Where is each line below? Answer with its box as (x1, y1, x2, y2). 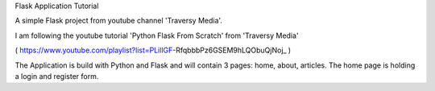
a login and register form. (14, 71, 99, 81)
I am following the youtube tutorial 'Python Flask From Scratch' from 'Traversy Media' (14, 31, 299, 40)
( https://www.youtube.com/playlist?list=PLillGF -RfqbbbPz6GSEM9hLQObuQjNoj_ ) (14, 45, 292, 56)
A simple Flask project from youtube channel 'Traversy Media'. (14, 16, 223, 26)
